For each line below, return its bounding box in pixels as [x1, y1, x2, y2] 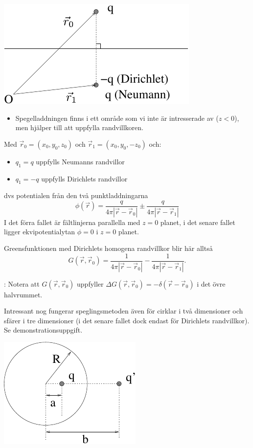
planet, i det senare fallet [160, 217, 235, 227]
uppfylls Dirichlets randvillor [41, 173, 128, 183]
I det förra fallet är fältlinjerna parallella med [4, 217, 140, 227]
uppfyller [77, 278, 104, 289]
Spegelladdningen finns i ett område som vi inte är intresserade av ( [15, 112, 219, 123]
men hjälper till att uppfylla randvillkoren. [15, 122, 143, 133]
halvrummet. [4, 289, 43, 299]
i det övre [197, 278, 226, 289]
